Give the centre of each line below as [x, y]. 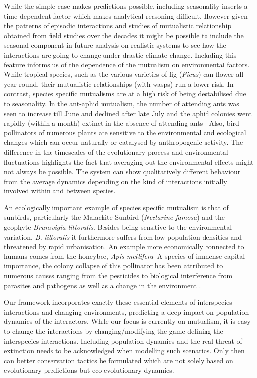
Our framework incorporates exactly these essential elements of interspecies [118, 302]
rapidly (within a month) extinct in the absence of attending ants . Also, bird [122, 123]
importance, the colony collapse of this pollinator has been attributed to [114, 266]
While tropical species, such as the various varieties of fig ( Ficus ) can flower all [124, 74]
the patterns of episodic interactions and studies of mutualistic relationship [118, 26]
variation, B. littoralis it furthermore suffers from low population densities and [123, 236]
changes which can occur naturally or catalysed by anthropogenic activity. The [124, 142]
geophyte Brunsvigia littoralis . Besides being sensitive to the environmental [118, 227]
